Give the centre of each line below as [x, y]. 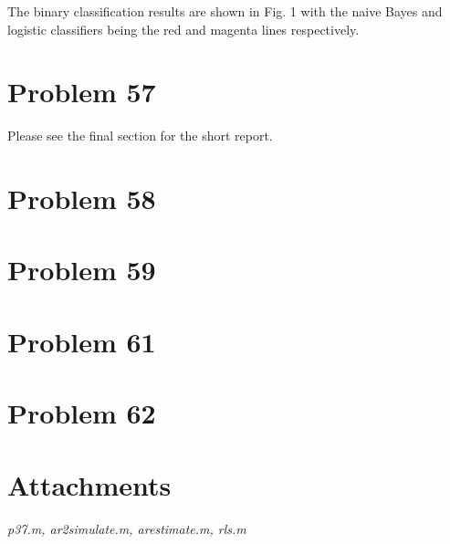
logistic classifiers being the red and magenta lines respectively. [183, 29]
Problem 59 [82, 270]
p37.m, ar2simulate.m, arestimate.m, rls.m [127, 528]
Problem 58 [82, 199]
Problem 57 [82, 92]
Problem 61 [82, 341]
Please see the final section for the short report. [140, 136]
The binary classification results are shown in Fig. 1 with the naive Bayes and [225, 11]
